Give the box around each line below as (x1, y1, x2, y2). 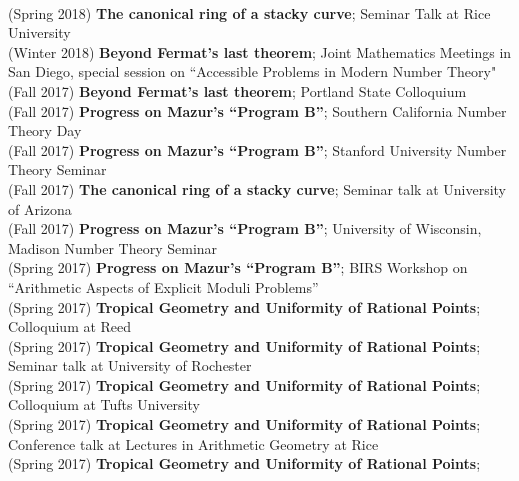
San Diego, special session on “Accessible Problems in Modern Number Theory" (8, 61, 497, 82)
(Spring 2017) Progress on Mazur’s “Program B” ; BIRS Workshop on (8, 257, 468, 278)
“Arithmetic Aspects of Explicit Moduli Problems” (8, 276, 319, 297)
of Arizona (8, 198, 72, 219)
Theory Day (8, 120, 82, 141)
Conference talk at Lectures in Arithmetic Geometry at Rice (8, 433, 379, 454)
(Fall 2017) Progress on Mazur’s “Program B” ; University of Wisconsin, (8, 218, 482, 239)
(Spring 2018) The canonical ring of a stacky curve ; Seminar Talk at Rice (8, 2, 491, 23)
